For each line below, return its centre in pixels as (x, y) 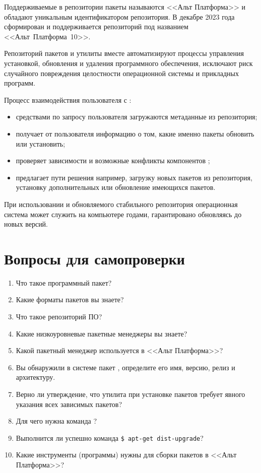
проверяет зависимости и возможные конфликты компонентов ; (113, 160)
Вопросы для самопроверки (95, 258)
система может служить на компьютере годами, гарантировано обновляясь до (123, 214)
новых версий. (26, 224)
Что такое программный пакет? (64, 282)
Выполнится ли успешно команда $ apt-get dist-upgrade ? (110, 437)
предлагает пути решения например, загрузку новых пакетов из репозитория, (134, 177)
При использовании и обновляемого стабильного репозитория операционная (121, 204)
